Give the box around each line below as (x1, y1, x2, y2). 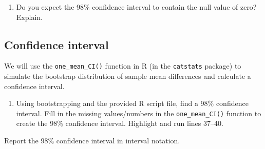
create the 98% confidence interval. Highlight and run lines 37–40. (16, 118, 223, 129)
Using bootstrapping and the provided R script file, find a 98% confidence (16, 98, 249, 109)
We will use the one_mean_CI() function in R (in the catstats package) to (4, 60, 241, 71)
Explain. (16, 11, 43, 22)
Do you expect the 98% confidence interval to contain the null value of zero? (16, 2, 257, 12)
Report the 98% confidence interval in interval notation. (4, 135, 180, 146)
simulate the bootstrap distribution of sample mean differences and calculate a (4, 71, 251, 81)
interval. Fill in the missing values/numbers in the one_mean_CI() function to (16, 108, 261, 118)
